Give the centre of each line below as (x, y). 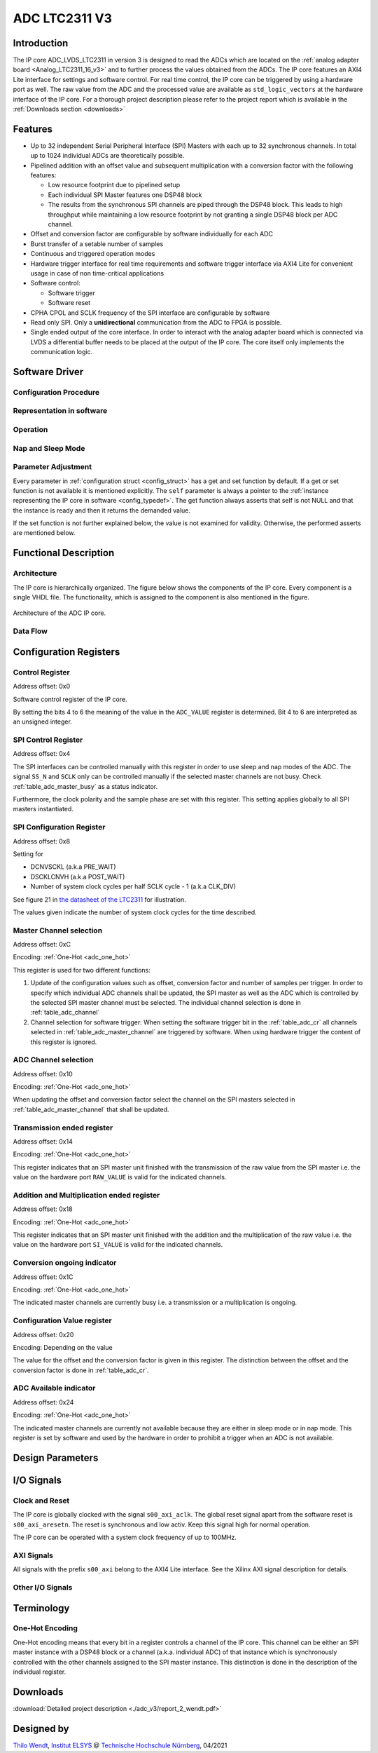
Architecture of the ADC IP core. (59, 613)
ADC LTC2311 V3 (62, 18)
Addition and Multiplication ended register (86, 1195)
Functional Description (64, 553)
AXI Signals (33, 1555)
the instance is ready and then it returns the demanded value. (102, 510)
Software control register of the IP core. (70, 699)
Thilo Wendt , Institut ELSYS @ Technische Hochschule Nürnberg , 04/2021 (120, 1745)
